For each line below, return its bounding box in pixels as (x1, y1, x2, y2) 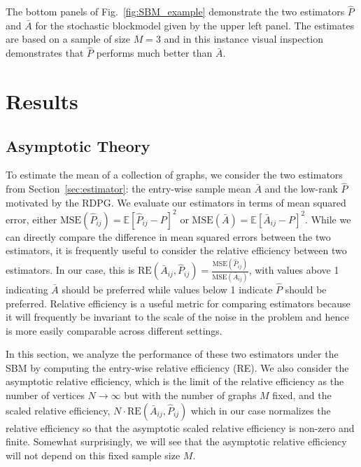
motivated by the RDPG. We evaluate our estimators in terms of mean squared (6, 195, 346, 209)
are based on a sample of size (6, 32, 130, 46)
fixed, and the (272, 388, 332, 403)
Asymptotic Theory (6, 134, 150, 156)
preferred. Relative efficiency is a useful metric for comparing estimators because (6, 295, 351, 310)
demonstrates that (6, 46, 84, 60)
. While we (305, 211, 351, 226)
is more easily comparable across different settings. (6, 323, 222, 337)
